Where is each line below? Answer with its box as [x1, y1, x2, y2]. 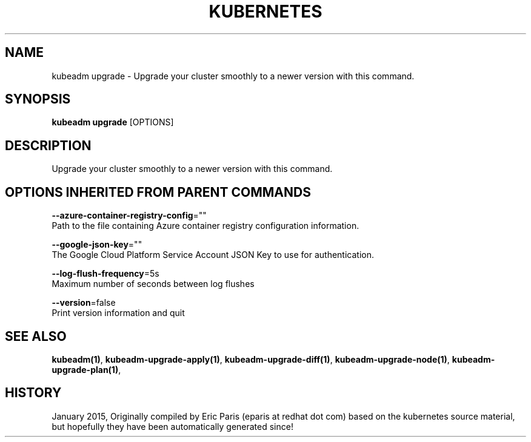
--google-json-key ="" [52, 239, 142, 250]
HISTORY [5, 385, 62, 401]
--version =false [52, 297, 116, 308]
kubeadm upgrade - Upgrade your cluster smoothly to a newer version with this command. [52, 70, 415, 81]
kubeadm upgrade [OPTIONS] [52, 117, 174, 128]
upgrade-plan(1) [52, 364, 119, 375]
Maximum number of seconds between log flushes [52, 279, 255, 289]
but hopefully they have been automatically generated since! [52, 421, 293, 432]
